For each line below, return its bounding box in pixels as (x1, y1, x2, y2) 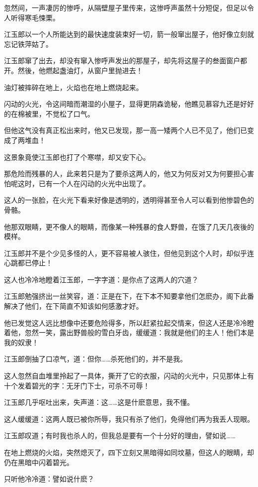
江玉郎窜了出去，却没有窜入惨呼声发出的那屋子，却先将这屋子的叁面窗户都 (4, 55, 247, 66)
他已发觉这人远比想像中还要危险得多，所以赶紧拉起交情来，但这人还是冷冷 (4, 317, 247, 328)
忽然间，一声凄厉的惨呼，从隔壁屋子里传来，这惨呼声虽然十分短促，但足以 (4, 2, 247, 12)
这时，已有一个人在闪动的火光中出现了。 (17, 178, 150, 188)
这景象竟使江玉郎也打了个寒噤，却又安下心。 (4, 151, 150, 162)
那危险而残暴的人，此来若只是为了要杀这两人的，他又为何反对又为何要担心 (4, 168, 247, 179)
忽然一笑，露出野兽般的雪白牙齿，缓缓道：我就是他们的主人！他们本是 (24, 327, 254, 338)
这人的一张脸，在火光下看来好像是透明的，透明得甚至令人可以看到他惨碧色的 (4, 195, 254, 205)
